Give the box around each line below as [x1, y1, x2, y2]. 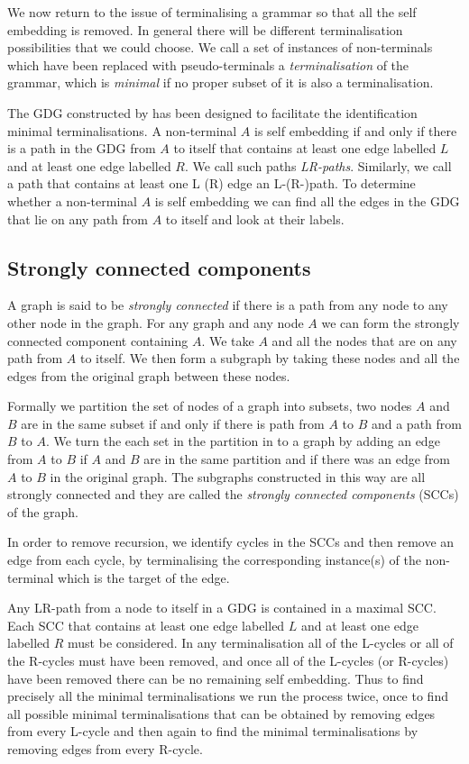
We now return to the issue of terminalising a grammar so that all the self [7, 3, 417, 21]
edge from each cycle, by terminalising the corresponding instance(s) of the [7, 550, 421, 569]
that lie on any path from [7, 209, 149, 228]
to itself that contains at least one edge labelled [173, 139, 437, 158]
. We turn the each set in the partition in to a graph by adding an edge [45, 432, 440, 450]
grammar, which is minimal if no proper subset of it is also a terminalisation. [7, 73, 434, 92]
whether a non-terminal [7, 191, 137, 210]
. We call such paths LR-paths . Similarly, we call [184, 156, 452, 175]
